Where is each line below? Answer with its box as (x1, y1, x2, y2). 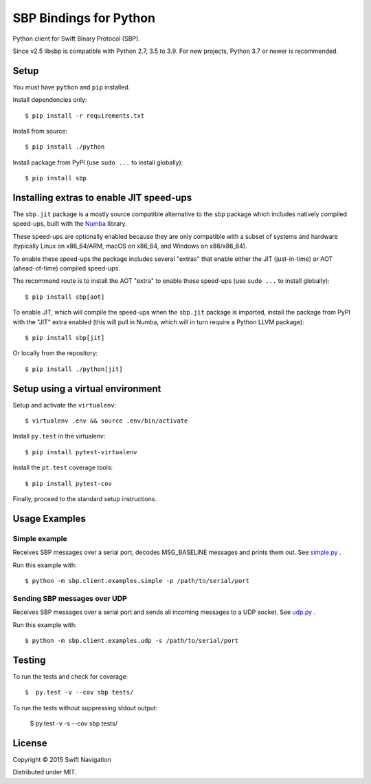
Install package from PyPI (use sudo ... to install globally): (12, 158, 183, 167)
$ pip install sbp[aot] (25, 293, 105, 301)
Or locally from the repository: (12, 349, 98, 357)
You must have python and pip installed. (12, 83, 131, 91)
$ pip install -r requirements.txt (25, 112, 145, 120)
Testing (12, 654, 46, 666)
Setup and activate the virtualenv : (12, 401, 117, 409)
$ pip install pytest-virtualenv (25, 448, 137, 456)
